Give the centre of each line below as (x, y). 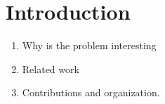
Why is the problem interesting (89, 45)
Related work (51, 69)
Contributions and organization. (91, 92)
